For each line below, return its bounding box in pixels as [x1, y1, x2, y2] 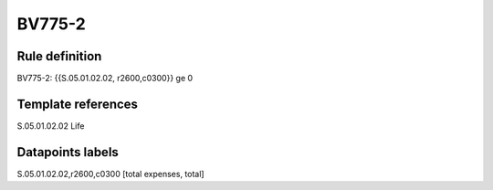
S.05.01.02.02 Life [16, 120, 85, 132]
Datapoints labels [16, 144, 119, 160]
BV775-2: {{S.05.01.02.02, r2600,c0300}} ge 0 [16, 73, 194, 84]
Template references [16, 96, 139, 111]
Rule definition [16, 48, 102, 64]
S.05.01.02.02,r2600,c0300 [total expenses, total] [16, 168, 205, 179]
